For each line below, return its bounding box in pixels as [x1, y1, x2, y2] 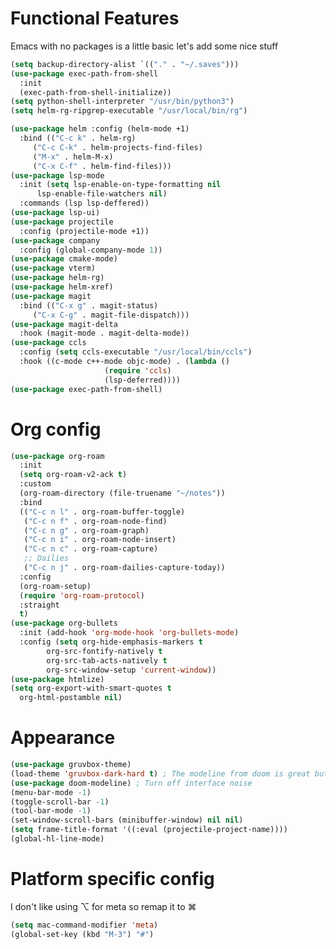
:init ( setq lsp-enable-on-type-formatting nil [19, 180, 222, 190]
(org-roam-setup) [19, 581, 92, 591]
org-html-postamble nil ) [19, 693, 123, 703]
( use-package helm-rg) [10, 273, 105, 283]
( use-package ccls [10, 338, 87, 348]
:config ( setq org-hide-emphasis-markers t [19, 637, 203, 647]
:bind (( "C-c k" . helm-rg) [19, 133, 137, 144]
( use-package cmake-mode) [10, 254, 118, 264]
